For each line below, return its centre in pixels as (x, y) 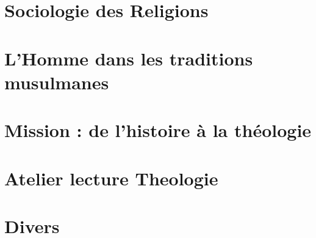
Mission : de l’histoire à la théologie (158, 130)
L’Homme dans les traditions (129, 58)
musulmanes (57, 82)
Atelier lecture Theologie (111, 178)
